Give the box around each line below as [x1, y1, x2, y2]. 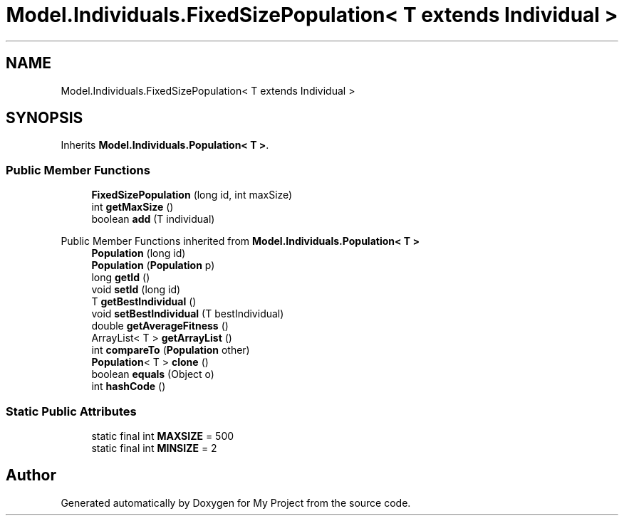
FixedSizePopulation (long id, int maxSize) [91, 189, 293, 201]
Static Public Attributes [6, 404, 137, 419]
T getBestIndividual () [91, 295, 197, 308]
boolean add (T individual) [91, 213, 215, 226]
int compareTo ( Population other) [91, 344, 250, 357]
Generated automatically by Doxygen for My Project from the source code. [61, 496, 411, 509]
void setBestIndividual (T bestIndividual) [91, 307, 284, 320]
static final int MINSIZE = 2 [91, 441, 217, 454]
